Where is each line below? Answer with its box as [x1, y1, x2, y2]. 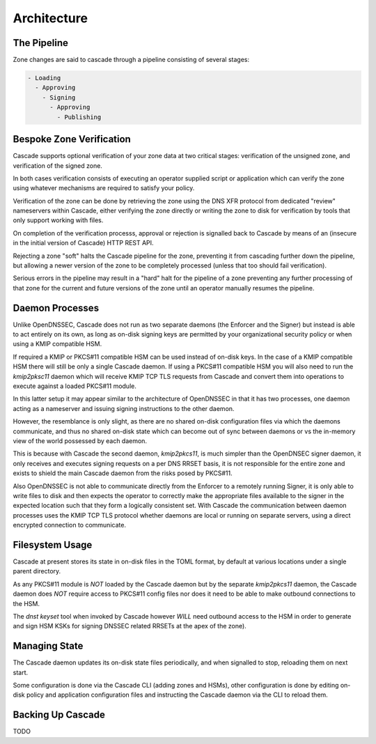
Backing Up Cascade [13, 709, 106, 721]
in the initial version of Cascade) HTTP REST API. [13, 239, 154, 247]
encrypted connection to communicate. [13, 521, 127, 529]
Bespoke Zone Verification [13, 133, 132, 146]
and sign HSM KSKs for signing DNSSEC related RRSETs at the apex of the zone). [13, 622, 246, 630]
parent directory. [13, 567, 61, 575]
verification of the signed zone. [13, 161, 102, 170]
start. [13, 668, 29, 676]
